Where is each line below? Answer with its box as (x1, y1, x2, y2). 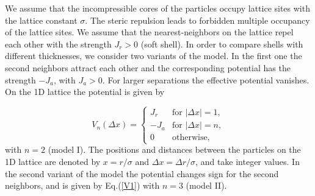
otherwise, (172, 133, 210, 142)
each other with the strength (5, 37, 112, 50)
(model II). (186, 179, 227, 192)
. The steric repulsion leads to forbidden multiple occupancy (85, 13, 310, 26)
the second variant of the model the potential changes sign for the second (5, 167, 279, 180)
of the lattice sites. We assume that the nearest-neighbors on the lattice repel (5, 26, 294, 38)
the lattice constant (5, 13, 78, 26)
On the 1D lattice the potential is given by (5, 85, 165, 98)
